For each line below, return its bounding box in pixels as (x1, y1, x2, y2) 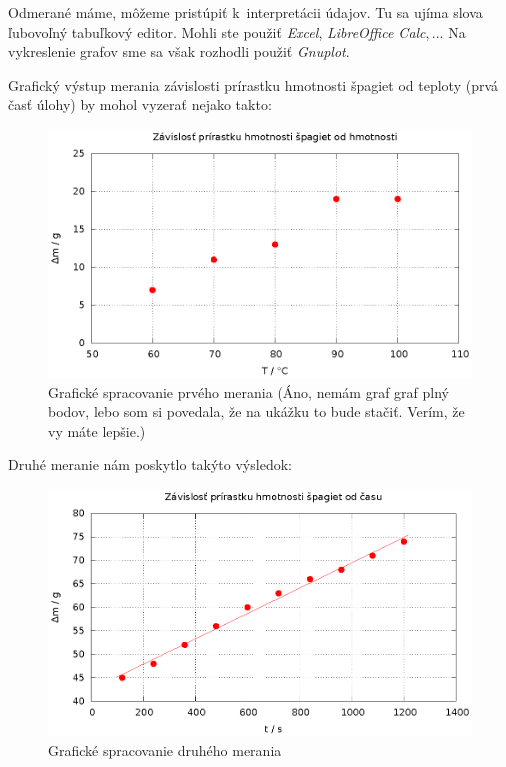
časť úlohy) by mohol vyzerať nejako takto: (8, 94, 272, 115)
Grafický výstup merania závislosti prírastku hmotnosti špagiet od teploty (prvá (8, 74, 499, 95)
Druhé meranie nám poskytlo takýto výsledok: (8, 454, 292, 475)
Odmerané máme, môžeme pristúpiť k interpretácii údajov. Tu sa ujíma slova (8, 2, 483, 22)
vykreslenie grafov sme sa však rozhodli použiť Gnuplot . (8, 41, 350, 62)
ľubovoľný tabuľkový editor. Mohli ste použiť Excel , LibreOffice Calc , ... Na (8, 21, 466, 42)
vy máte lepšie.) (48, 420, 146, 441)
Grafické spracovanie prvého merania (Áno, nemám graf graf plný (48, 381, 449, 402)
